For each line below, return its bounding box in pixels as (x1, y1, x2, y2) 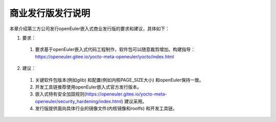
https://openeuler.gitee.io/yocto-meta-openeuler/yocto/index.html (35, 54, 174, 60)
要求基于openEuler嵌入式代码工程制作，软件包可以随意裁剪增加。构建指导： (35, 46, 195, 53)
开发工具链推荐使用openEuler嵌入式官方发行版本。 (35, 84, 142, 90)
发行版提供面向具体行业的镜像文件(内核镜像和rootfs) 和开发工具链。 (35, 105, 177, 112)
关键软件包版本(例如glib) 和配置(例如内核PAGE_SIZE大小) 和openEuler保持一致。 (35, 77, 204, 83)
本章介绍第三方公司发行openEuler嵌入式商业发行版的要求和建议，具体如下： (9, 26, 170, 32)
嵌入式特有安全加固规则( (35, 91, 86, 97)
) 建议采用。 (121, 98, 147, 104)
